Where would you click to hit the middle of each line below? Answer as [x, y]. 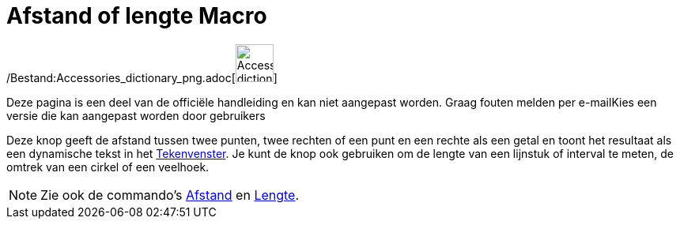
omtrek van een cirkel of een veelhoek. [108, 167]
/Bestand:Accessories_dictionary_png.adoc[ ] [142, 77]
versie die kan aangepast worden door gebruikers [136, 115]
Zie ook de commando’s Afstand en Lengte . [170, 195]
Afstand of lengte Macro [137, 16]
